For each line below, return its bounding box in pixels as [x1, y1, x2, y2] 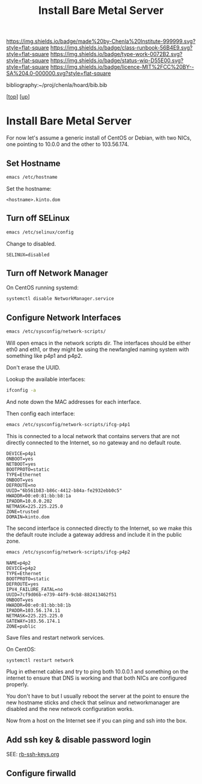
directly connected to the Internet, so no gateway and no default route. [6, 439, 182, 446]
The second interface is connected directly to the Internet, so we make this [6, 524, 192, 532]
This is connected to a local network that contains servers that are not [6, 432, 180, 439]
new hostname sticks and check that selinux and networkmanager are [6, 699, 180, 706]
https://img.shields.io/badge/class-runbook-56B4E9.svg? [50, 44, 193, 51]
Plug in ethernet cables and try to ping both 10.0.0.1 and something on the [6, 668, 189, 675]
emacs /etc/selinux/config [6, 229, 74, 235]
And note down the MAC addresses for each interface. [6, 398, 141, 405]
